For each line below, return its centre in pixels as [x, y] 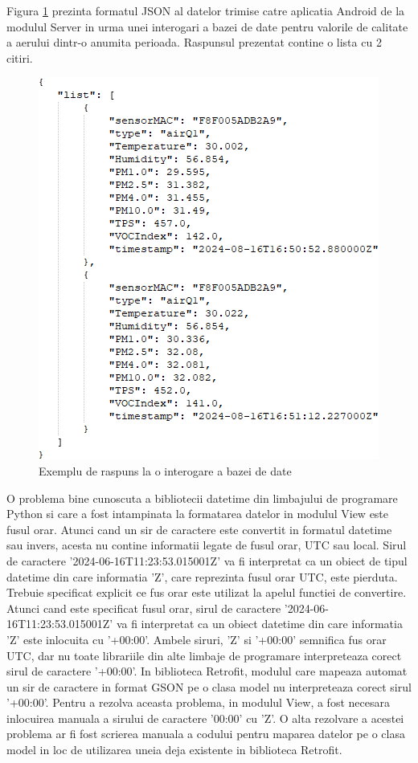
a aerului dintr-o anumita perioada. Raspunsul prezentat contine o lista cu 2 [194, 42]
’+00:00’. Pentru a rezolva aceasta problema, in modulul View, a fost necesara [198, 702]
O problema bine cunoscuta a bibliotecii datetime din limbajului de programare [202, 498]
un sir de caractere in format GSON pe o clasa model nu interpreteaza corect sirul [209, 686]
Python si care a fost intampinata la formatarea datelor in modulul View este [198, 514]
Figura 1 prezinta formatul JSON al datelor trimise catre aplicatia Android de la [206, 10]
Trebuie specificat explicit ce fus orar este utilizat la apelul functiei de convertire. [207, 592]
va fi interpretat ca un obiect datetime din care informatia [259, 624]
